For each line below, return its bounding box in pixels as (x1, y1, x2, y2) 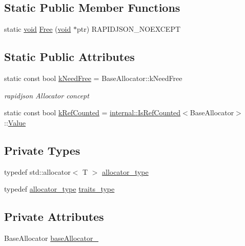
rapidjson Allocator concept (4, 90, 89, 100)
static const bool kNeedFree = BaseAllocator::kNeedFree (4, 73, 182, 83)
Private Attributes (4, 209, 104, 224)
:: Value (4, 117, 26, 128)
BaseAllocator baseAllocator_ (4, 232, 98, 243)
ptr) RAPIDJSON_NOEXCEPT (76, 24, 181, 34)
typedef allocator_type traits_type (4, 183, 115, 194)
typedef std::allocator (4, 166, 71, 177)
